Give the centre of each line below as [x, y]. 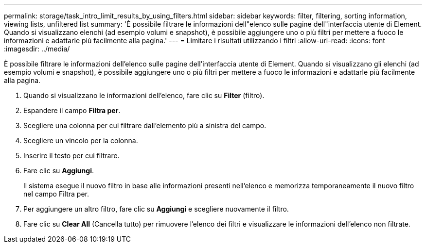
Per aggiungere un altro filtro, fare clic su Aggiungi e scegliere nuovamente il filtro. [156, 209]
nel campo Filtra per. [56, 194]
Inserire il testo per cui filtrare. [71, 156]
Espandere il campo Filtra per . [72, 110]
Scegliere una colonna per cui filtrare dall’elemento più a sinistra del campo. [145, 125]
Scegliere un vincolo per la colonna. [81, 140]
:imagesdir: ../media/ [37, 49]
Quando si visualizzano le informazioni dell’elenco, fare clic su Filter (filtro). [144, 95]
